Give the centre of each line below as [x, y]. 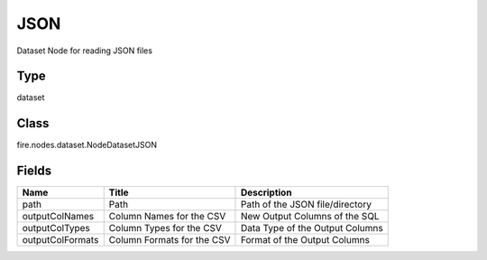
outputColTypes [56, 228]
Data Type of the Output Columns [312, 228]
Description [266, 192]
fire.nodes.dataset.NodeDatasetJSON [87, 145]
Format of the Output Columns [305, 240]
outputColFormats [60, 240]
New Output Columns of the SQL [310, 217]
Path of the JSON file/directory [306, 205]
